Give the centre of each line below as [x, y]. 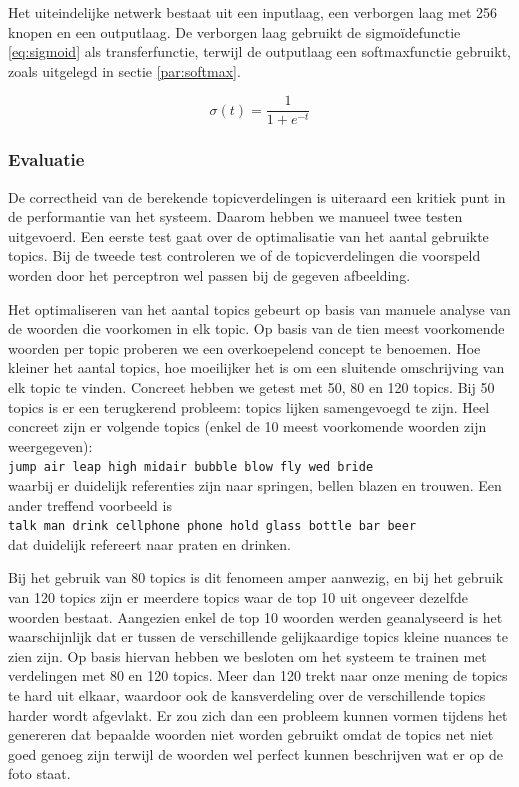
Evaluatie [46, 159]
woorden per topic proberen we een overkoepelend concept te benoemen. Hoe [244, 347]
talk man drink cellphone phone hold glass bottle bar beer [212, 526]
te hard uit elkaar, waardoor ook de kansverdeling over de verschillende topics [247, 695]
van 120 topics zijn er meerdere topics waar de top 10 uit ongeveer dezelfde [238, 597]
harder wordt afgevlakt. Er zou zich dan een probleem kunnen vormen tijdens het [258, 714]
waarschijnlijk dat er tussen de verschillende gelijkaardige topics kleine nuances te [258, 636]
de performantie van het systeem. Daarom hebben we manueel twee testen [235, 216]
